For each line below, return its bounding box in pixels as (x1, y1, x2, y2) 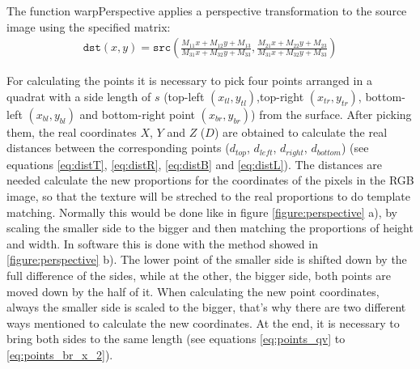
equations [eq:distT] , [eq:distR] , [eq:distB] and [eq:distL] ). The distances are (6, 155, 383, 172)
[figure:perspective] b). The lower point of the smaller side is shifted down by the (6, 251, 407, 268)
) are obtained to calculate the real (214, 123, 388, 140)
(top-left (163, 87, 205, 104)
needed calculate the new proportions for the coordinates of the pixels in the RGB (6, 172, 414, 189)
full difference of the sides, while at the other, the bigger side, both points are (6, 267, 391, 284)
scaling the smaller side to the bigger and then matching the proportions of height (6, 219, 414, 236)
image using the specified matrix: (6, 18, 171, 35)
